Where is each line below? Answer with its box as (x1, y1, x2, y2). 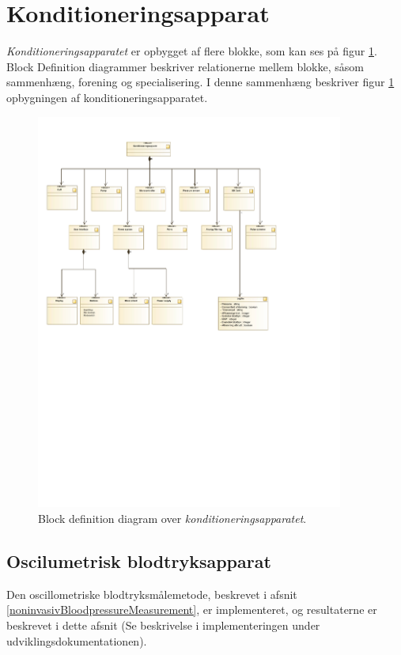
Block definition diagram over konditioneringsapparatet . (38, 510, 307, 527)
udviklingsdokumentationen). (6, 632, 147, 649)
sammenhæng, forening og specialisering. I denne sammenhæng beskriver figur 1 (6, 74, 395, 90)
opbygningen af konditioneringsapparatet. (6, 89, 208, 105)
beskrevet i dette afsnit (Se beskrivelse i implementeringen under (6, 617, 320, 634)
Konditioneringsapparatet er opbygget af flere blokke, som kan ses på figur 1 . (6, 43, 377, 59)
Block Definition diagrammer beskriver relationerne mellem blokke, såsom (6, 58, 364, 74)
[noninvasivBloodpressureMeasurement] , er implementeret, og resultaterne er (6, 601, 377, 618)
